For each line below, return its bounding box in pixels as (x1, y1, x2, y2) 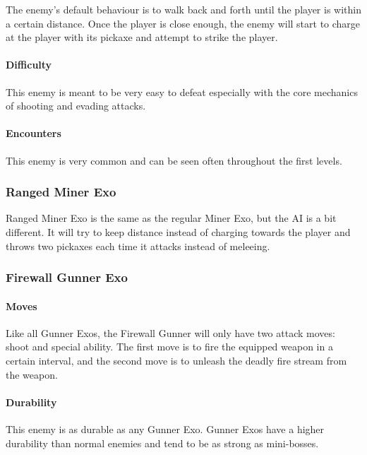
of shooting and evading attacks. (6, 98, 146, 113)
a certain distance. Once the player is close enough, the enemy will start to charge (6, 16, 361, 30)
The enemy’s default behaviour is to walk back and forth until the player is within (6, 2, 361, 16)
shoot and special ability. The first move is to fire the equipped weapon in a (6, 339, 333, 354)
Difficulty (6, 57, 52, 72)
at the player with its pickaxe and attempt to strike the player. (6, 30, 278, 45)
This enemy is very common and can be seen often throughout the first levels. (6, 153, 342, 167)
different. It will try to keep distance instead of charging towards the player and (6, 224, 351, 239)
